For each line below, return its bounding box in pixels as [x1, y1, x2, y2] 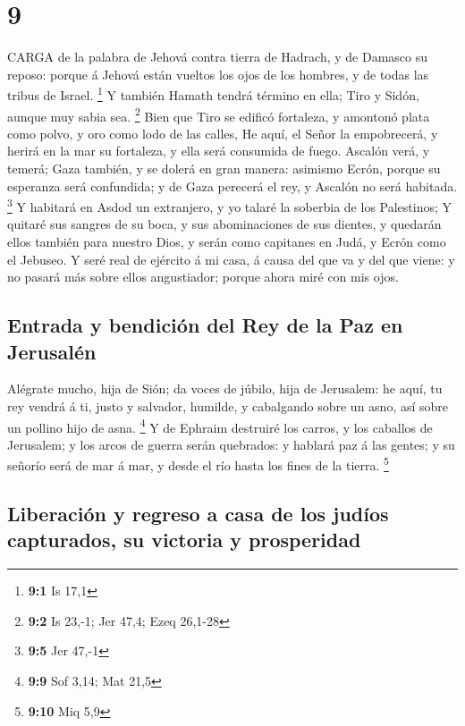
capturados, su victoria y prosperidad [7, 526, 361, 553]
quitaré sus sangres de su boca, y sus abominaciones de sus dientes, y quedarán [7, 215, 442, 233]
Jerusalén [7, 337, 97, 365]
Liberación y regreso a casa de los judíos [7, 500, 389, 528]
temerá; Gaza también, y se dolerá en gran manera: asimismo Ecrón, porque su [7, 159, 441, 177]
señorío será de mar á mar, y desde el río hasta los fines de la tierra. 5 [7, 453, 389, 475]
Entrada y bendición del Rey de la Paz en [7, 311, 403, 339]
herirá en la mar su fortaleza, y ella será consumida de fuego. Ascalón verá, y [7, 141, 430, 160]
